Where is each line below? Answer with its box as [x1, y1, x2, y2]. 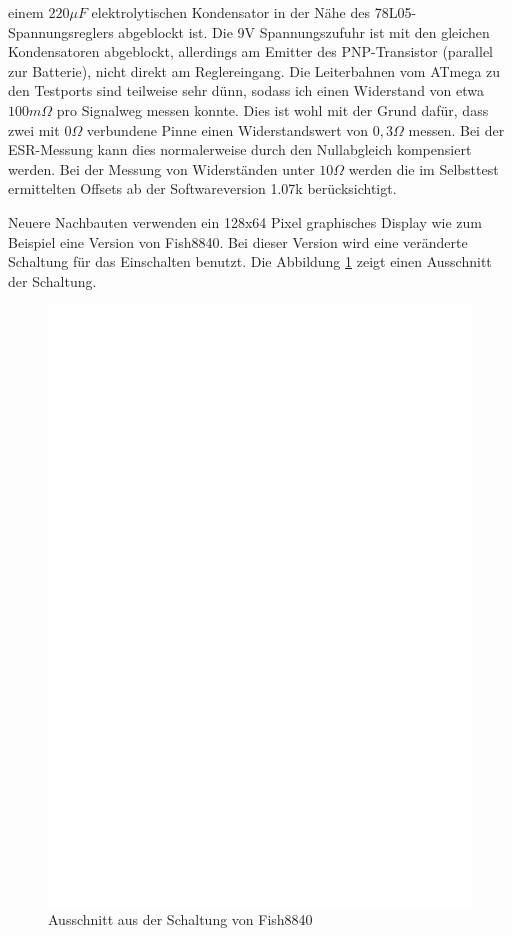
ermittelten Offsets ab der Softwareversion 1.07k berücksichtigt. [8, 178, 397, 199]
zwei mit [8, 119, 60, 140]
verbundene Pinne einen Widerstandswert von [86, 119, 369, 140]
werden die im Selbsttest [348, 158, 499, 179]
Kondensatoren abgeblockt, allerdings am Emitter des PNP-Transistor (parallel [8, 41, 494, 62]
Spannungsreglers [8, 21, 114, 42]
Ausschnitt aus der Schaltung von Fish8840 [48, 909, 313, 930]
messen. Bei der [408, 119, 505, 140]
